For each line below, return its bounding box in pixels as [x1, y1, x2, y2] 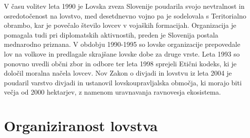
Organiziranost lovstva [4, 116, 158, 136]
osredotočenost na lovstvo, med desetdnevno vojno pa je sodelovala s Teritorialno [4, 10, 247, 20]
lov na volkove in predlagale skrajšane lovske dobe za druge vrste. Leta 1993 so [4, 48, 240, 59]
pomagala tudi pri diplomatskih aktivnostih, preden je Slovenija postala [4, 29, 218, 39]
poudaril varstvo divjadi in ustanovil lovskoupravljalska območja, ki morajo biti [4, 77, 242, 87]
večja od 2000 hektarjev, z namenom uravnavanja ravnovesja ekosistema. [4, 87, 221, 97]
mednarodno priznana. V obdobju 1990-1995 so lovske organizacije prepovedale [4, 39, 240, 49]
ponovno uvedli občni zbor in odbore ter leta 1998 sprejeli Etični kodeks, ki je [4, 58, 237, 68]
